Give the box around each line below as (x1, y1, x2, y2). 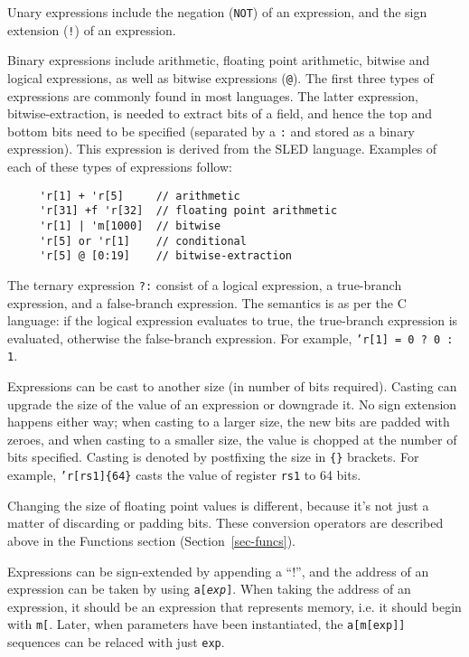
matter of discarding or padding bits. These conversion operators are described (7, 513, 444, 532)
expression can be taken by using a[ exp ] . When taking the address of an (7, 579, 411, 598)
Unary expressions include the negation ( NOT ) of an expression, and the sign (7, 3, 427, 21)
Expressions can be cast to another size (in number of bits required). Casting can (7, 377, 457, 396)
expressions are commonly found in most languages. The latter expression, (7, 86, 418, 105)
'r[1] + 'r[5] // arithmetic (39, 189, 240, 202)
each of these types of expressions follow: (7, 157, 232, 175)
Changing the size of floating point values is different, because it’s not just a (7, 495, 429, 514)
